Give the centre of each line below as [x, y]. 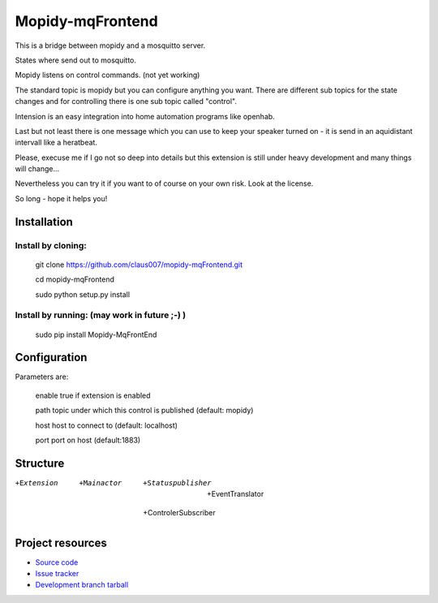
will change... [37, 169]
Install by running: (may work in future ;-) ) [101, 315]
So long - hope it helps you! [61, 198]
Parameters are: [42, 377]
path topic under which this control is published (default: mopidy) [144, 411]
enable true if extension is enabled [93, 395]
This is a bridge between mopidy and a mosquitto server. [110, 45]
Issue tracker [57, 573]
